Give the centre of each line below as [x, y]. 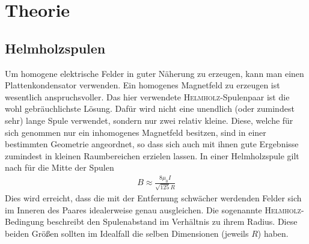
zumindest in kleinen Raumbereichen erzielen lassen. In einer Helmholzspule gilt [152, 155]
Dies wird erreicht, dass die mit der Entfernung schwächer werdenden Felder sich [153, 197]
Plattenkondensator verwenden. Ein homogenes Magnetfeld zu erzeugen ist [142, 85]
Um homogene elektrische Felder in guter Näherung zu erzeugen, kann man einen [154, 73]
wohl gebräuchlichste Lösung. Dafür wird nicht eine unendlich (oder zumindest [150, 108]
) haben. [273, 233]
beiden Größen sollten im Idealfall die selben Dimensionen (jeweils [127, 233]
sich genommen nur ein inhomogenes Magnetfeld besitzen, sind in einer [136, 132]
